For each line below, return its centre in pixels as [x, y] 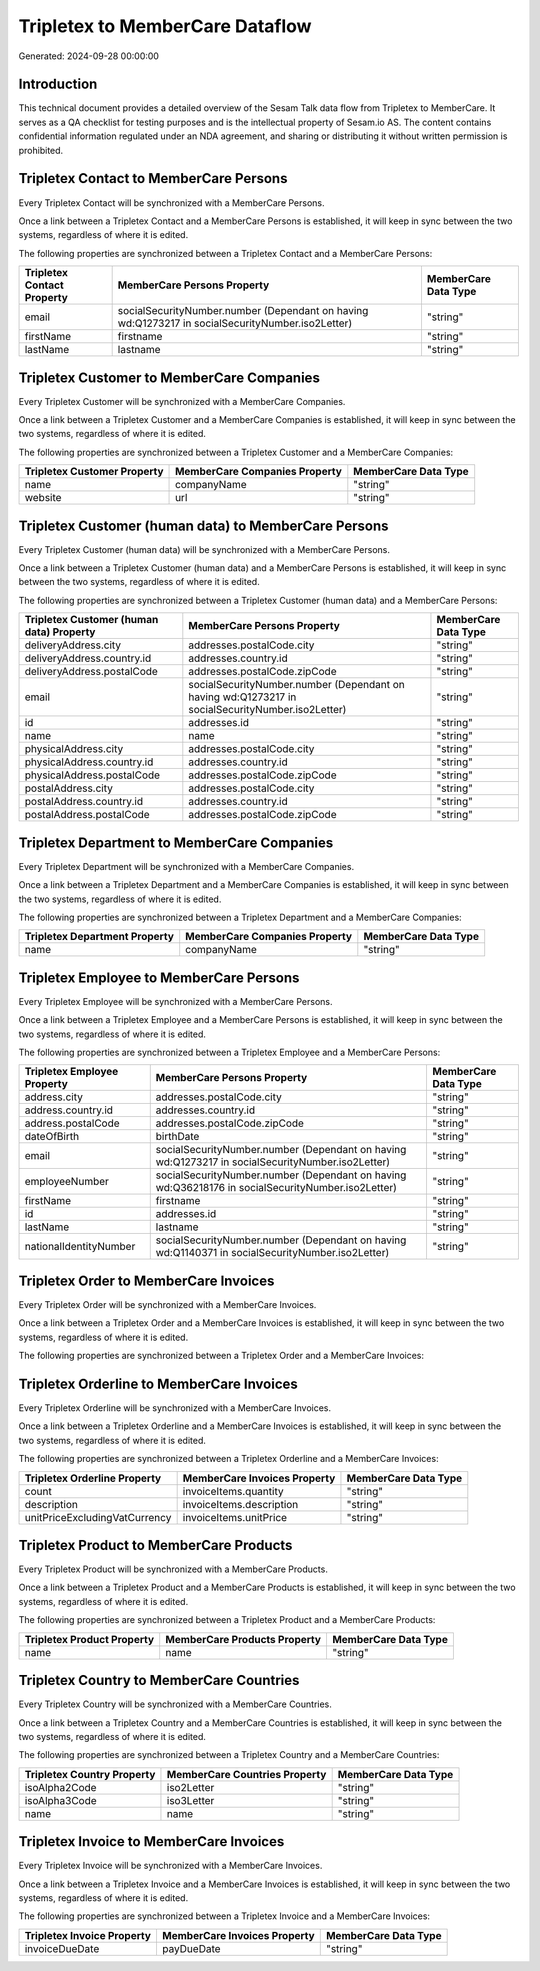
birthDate [177, 1137]
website [43, 498]
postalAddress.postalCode [87, 815]
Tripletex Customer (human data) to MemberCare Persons [203, 525]
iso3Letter [190, 1800]
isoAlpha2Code [60, 1787]
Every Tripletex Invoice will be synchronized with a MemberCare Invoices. [170, 1866]
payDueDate [191, 1948]
